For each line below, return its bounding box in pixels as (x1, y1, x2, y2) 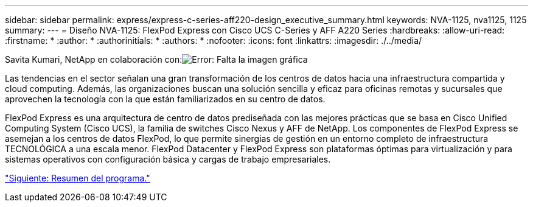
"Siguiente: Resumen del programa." (5, 173, 150, 183)
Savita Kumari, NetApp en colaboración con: (5, 54, 183, 65)
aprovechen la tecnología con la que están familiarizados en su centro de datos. (5, 94, 326, 104)
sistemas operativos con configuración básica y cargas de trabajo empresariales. (5, 154, 331, 164)
